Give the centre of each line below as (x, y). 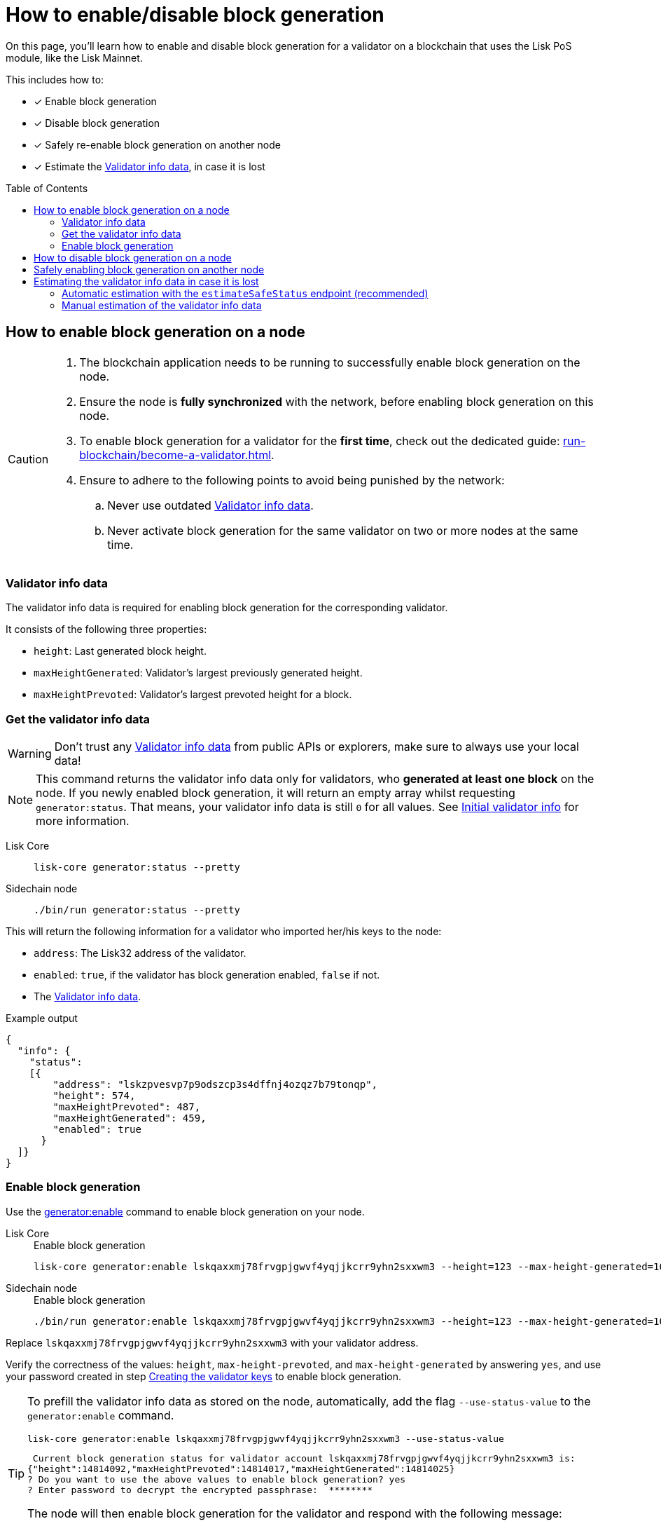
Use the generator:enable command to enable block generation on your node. (185, 1211)
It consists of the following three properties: (106, 629)
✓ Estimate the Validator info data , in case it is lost (149, 166)
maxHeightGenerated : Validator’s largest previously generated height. (198, 673)
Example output (42, 1019)
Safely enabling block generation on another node (149, 269)
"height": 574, (94, 1096)
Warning (30, 754)
